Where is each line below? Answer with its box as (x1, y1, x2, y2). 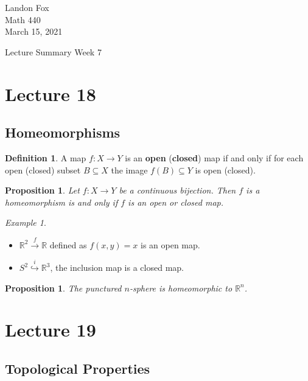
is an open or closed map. (128, 195, 224, 208)
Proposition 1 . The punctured (5, 281, 122, 294)
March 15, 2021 (5, 25, 63, 38)
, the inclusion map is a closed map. (50, 261, 184, 274)
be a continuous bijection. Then (119, 184, 236, 197)
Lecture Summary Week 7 (5, 45, 102, 58)
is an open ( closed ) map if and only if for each (125, 151, 304, 164)
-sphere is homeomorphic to (129, 281, 233, 294)
